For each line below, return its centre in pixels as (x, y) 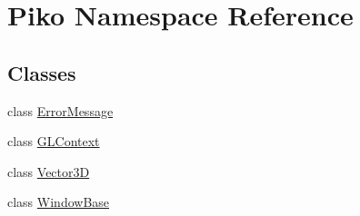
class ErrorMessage (60, 110)
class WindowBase (59, 202)
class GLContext (54, 141)
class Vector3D (49, 171)
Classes (42, 72)
